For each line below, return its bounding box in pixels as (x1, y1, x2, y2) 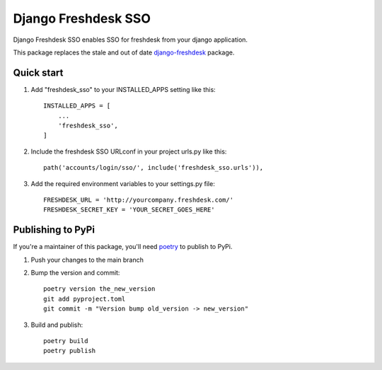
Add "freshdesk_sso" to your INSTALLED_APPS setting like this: (30, 85, 216, 93)
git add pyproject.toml (43, 294, 126, 303)
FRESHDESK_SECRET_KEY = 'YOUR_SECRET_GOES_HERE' (43, 206, 215, 214)
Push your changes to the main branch (30, 255, 144, 264)
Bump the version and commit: (30, 269, 120, 277)
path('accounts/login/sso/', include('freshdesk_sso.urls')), (43, 163, 264, 172)
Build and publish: (30, 320, 83, 329)
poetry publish (43, 347, 96, 355)
